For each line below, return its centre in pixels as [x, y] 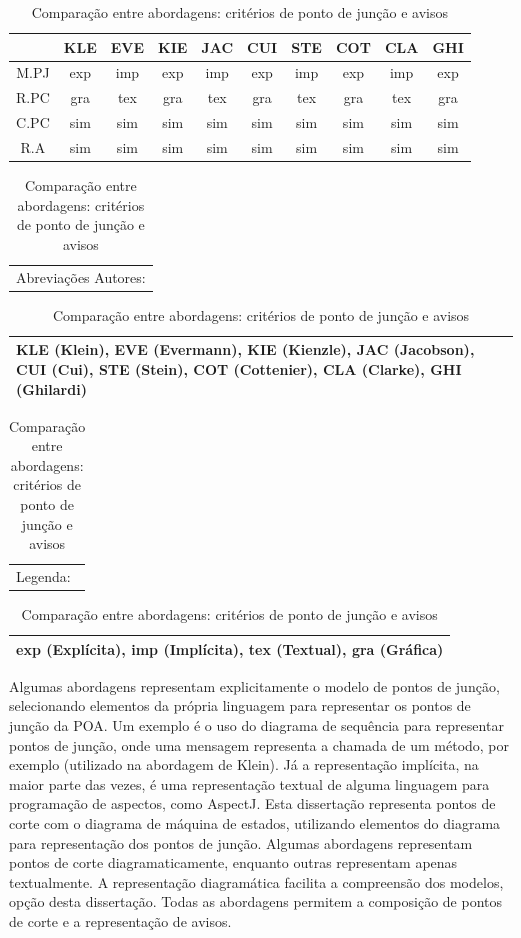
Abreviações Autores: [81, 276]
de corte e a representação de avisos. [120, 920]
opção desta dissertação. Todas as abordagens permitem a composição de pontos [256, 901]
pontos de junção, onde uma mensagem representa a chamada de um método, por [259, 744]
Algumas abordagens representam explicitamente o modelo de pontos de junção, [254, 685]
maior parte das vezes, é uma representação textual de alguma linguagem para [249, 783]
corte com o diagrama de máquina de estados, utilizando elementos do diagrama [255, 823]
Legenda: [43, 576]
